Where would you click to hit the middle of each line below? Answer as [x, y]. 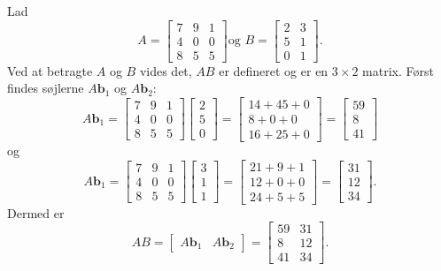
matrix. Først [398, 70]
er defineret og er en [274, 70]
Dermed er [36, 212]
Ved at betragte [50, 70]
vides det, [166, 70]
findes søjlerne [46, 88]
